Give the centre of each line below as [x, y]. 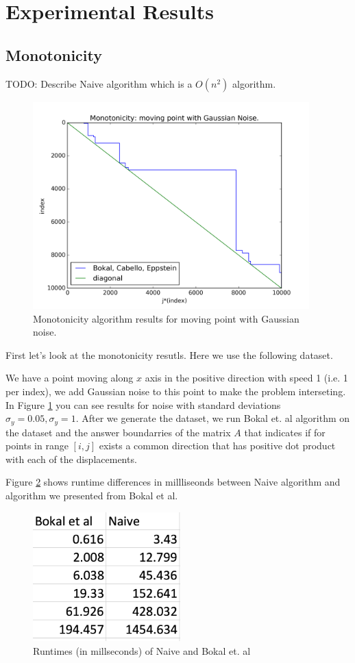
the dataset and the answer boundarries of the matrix [118, 432]
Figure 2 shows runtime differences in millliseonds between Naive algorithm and [173, 482]
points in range [37, 446]
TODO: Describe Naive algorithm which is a [99, 83]
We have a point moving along [70, 378]
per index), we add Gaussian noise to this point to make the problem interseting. [176, 391]
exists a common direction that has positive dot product [217, 446]
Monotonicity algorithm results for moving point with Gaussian [166, 318]
